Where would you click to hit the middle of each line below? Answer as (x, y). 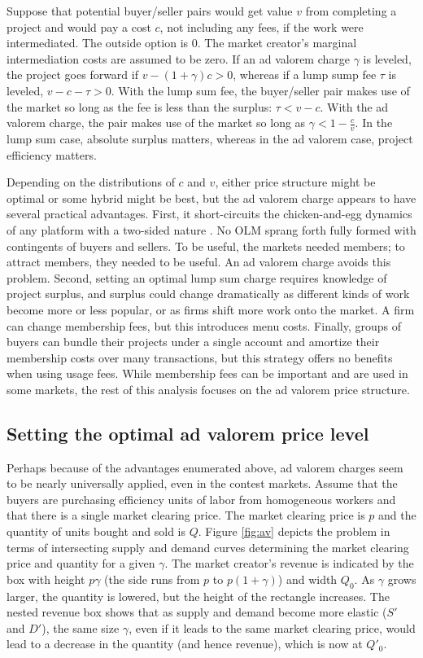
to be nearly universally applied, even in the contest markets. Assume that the (202, 483)
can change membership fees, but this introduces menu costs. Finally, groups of (204, 325)
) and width (307, 579)
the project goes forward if (72, 75)
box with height (46, 579)
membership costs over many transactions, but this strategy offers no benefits (200, 357)
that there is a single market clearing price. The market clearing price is (186, 515)
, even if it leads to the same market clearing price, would (272, 627)
